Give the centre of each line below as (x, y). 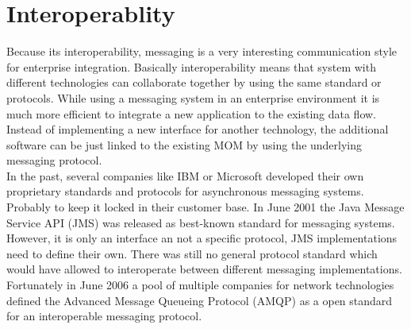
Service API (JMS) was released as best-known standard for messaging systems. (201, 222)
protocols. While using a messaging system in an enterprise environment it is (193, 97)
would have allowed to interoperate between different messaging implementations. (204, 269)
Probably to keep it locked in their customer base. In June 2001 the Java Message (205, 207)
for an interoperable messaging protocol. (104, 316)
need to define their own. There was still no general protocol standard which (192, 253)
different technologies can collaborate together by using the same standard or (194, 82)
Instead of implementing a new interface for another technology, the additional (198, 129)
